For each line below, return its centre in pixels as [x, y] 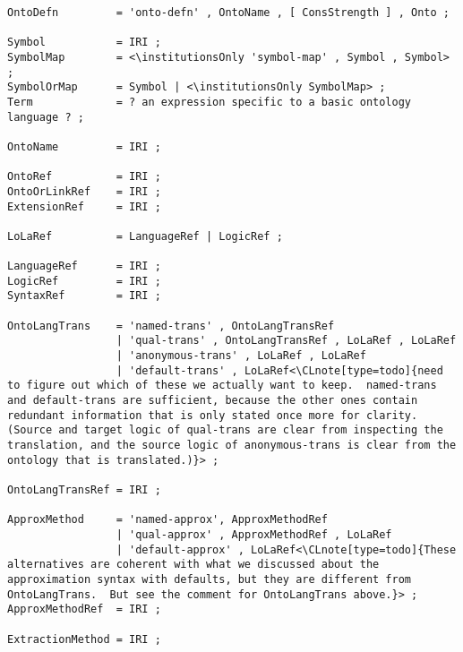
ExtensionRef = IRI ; [84, 206]
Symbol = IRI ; [84, 43]
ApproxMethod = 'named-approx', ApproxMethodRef [167, 520]
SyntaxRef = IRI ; [84, 296]
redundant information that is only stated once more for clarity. [213, 415]
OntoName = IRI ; [84, 146]
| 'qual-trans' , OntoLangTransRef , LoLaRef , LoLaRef [286, 341]
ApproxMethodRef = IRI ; [84, 609]
